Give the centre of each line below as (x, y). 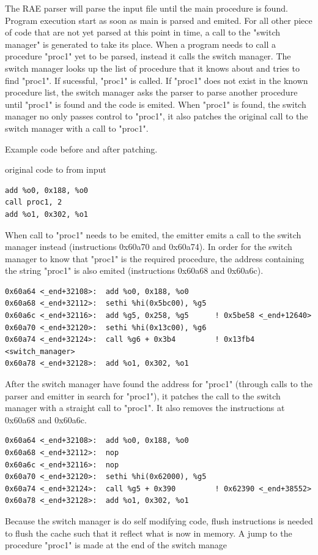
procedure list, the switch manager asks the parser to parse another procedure (151, 92)
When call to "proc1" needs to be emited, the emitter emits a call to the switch (153, 234)
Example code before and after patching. (81, 149)
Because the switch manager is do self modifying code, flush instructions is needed (159, 520)
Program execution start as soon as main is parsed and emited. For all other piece (159, 20)
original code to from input (56, 169)
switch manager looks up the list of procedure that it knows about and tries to (152, 68)
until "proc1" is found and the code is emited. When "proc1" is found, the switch (156, 104)
